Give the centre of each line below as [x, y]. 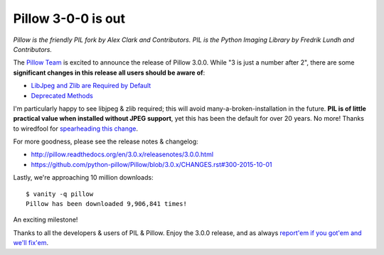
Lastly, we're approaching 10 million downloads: [83, 178]
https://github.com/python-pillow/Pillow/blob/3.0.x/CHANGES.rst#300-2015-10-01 [152, 164]
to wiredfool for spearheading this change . [76, 129]
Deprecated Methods [62, 95]
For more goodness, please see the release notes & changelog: [106, 141]
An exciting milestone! [46, 219]
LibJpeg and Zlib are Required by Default [91, 86]
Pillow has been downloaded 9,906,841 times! [107, 204]
